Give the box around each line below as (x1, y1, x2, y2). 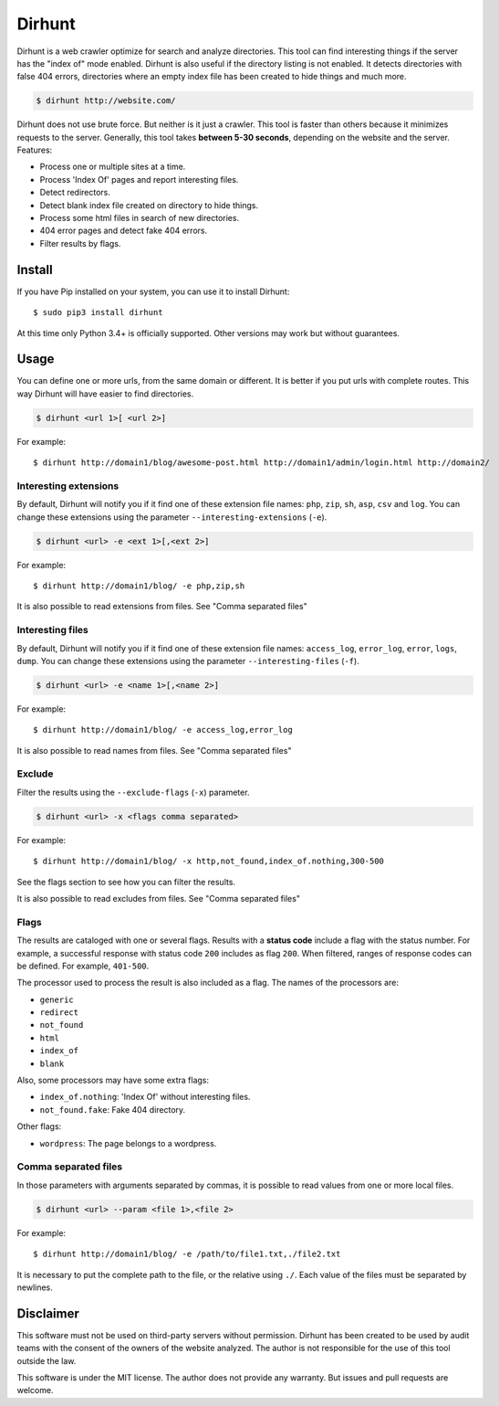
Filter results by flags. (39, 238, 121, 248)
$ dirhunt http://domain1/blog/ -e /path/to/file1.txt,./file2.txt (33, 1249, 341, 1260)
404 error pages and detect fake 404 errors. (39, 225, 208, 237)
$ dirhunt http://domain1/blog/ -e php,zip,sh (33, 581, 245, 591)
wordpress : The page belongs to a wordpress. (39, 1137, 217, 1148)
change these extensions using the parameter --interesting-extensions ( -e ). (16, 512, 327, 523)
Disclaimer (16, 1306, 79, 1321)
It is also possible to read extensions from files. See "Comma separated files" (16, 601, 307, 612)
